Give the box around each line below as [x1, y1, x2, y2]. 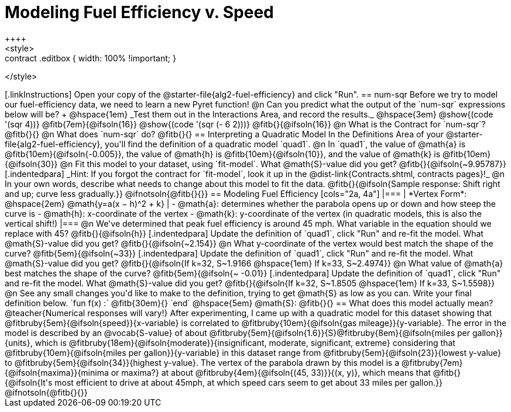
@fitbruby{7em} [401, 357, 463, 368]
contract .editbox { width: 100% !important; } [5, 53, 176, 63]
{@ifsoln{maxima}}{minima [5, 367, 109, 378]
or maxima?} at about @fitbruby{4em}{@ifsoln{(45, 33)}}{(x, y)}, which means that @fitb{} [111, 367, 461, 378]
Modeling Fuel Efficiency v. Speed [5, 2, 274, 22]
